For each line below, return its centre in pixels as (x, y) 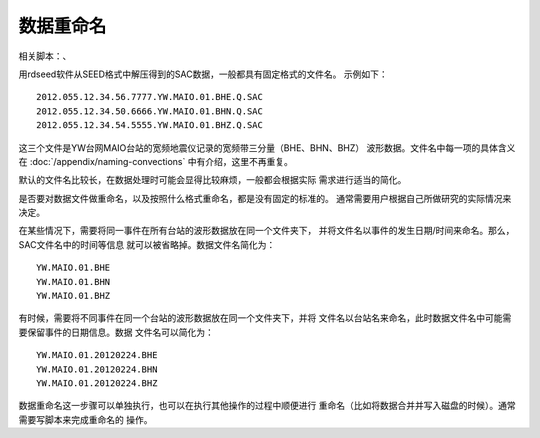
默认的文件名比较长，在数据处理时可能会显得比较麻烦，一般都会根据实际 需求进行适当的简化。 (212, 180)
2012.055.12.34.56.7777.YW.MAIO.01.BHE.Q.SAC (150, 97)
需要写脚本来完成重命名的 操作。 (85, 419)
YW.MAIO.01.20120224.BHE (97, 355)
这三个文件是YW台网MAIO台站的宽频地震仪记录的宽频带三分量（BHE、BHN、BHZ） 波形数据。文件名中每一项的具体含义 (267, 147)
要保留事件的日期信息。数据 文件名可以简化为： (116, 332)
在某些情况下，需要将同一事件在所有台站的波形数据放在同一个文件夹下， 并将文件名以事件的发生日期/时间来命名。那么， (266, 231)
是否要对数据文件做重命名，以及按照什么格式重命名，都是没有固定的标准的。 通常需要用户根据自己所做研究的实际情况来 (265, 198)
